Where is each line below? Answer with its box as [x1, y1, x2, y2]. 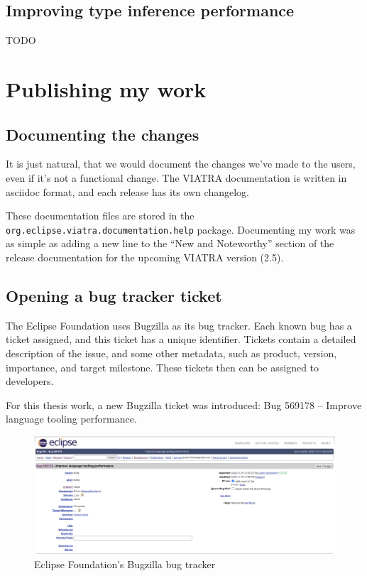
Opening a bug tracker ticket [6, 284, 222, 306]
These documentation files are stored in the [6, 208, 195, 223]
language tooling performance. [6, 411, 137, 426]
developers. [6, 374, 54, 388]
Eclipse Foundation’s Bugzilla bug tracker [34, 556, 216, 571]
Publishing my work [6, 74, 207, 103]
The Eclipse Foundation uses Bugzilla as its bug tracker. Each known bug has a [6, 317, 352, 332]
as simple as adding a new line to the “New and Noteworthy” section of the [6, 236, 334, 251]
